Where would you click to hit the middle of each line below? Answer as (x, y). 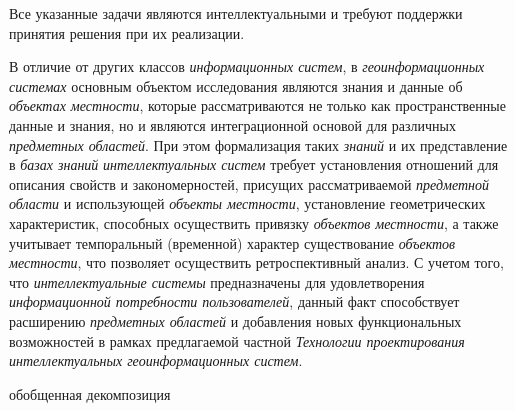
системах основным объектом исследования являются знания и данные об (236, 85)
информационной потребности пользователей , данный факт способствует (234, 301)
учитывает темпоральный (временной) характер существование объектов (232, 242)
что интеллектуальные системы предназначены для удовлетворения (217, 281)
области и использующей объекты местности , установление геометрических (247, 203)
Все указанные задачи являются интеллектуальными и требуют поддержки (236, 13)
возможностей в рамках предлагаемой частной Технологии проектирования (237, 340)
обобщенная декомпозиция (90, 393)
